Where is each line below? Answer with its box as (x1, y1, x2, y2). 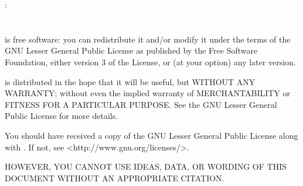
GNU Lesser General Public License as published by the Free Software (5, 44, 258, 57)
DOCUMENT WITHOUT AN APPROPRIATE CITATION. (5, 171, 224, 184)
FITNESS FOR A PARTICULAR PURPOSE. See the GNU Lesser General (5, 98, 277, 110)
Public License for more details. (5, 110, 118, 122)
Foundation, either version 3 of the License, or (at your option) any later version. (5, 55, 296, 68)
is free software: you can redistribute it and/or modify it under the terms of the (5, 33, 291, 45)
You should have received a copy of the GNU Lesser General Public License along (5, 129, 298, 141)
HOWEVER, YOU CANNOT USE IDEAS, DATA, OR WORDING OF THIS (5, 160, 287, 173)
